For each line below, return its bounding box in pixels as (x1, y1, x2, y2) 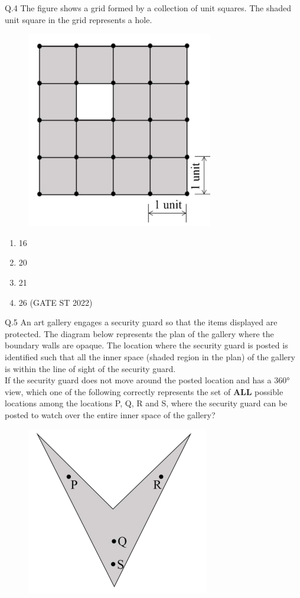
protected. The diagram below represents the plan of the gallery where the (5, 327, 274, 340)
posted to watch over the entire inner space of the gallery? (5, 408, 216, 421)
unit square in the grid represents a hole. (5, 13, 152, 25)
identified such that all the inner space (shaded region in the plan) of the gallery (5, 350, 295, 363)
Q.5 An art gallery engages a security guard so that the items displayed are (5, 316, 278, 328)
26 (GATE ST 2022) (18, 296, 93, 308)
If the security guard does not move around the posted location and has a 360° (5, 374, 290, 386)
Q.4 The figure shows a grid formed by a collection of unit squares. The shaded (5, 2, 292, 14)
